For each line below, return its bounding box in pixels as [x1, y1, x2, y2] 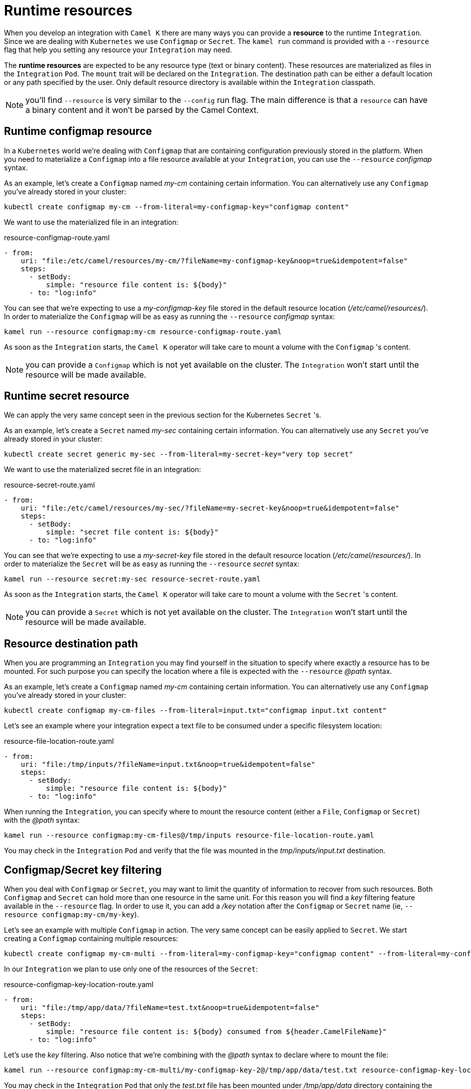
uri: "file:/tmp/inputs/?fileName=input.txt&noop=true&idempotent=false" [20, 760, 315, 769]
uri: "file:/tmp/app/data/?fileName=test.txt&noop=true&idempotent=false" [20, 1004, 320, 1012]
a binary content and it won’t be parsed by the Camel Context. [25, 104, 259, 115]
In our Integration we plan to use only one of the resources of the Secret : [4, 965, 258, 974]
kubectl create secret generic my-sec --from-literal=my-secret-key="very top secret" [4, 450, 353, 459]
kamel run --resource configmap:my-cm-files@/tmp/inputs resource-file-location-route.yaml [4, 831, 374, 840]
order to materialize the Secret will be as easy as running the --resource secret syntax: [4, 559, 299, 568]
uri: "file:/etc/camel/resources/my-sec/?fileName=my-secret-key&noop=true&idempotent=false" [20, 504, 400, 513]
